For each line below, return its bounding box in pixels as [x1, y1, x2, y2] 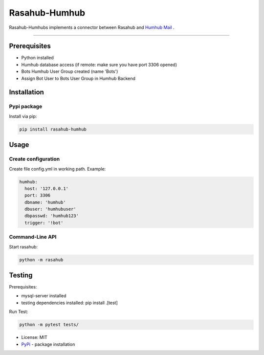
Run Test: [9, 309, 28, 315]
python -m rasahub [19, 257, 64, 263]
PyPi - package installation [21, 341, 75, 347]
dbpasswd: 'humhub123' [24, 213, 79, 219]
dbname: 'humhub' [24, 200, 66, 205]
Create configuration [9, 155, 60, 162]
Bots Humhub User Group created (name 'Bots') [21, 68, 118, 74]
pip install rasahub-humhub [19, 126, 87, 132]
